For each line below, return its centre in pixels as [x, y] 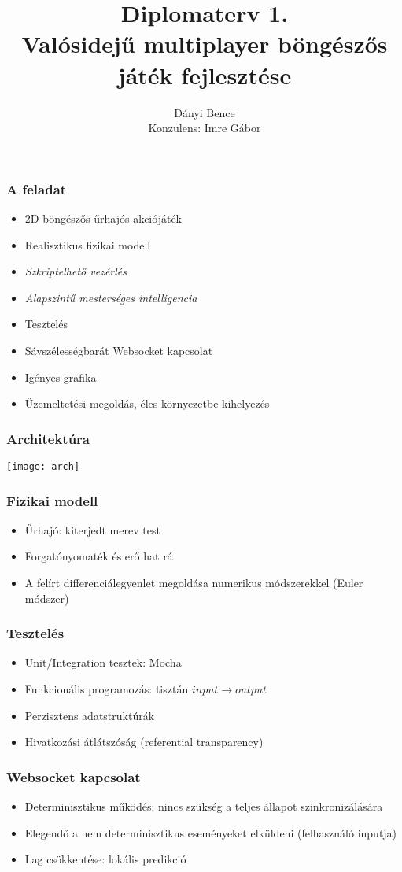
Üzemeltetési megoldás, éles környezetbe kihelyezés [147, 403]
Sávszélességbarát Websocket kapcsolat [119, 350]
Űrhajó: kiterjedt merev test [92, 529]
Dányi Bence [205, 112]
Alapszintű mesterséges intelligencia [111, 297]
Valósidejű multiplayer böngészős [205, 44]
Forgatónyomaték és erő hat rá [99, 556]
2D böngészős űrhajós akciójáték [103, 218]
